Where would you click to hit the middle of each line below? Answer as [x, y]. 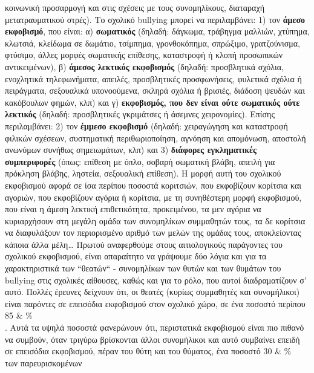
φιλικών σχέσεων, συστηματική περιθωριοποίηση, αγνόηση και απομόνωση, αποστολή [155, 138]
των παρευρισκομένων [44, 362]
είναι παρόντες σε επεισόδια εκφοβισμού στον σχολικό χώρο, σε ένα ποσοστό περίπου [155, 303]
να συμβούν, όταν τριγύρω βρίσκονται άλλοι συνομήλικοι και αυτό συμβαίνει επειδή [152, 339]
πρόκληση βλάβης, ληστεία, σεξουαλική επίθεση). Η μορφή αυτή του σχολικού [143, 173]
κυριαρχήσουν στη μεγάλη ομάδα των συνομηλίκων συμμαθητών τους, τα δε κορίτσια [155, 220]
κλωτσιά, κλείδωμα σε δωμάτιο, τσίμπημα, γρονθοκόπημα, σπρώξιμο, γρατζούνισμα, [152, 43]
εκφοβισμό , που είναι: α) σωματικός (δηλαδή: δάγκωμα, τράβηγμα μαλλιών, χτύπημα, [157, 31]
